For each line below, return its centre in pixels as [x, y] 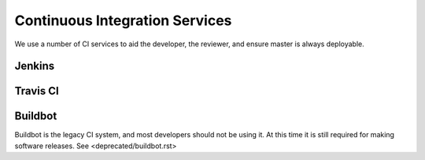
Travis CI [37, 91]
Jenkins [35, 66]
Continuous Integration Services [123, 20]
